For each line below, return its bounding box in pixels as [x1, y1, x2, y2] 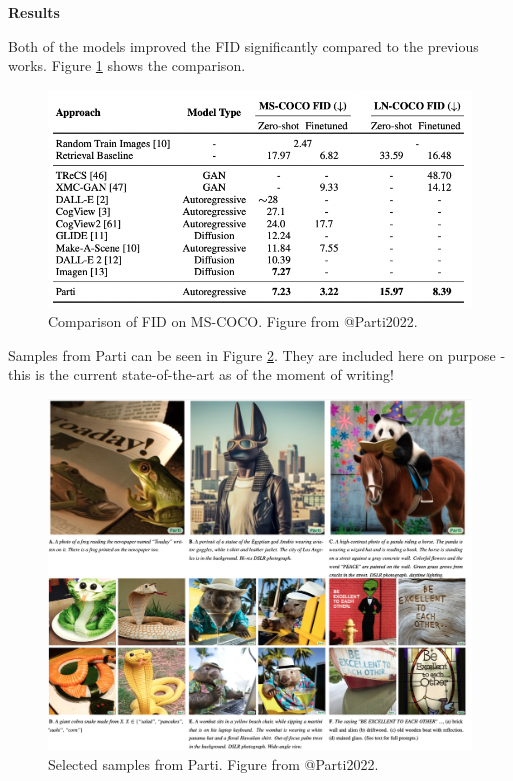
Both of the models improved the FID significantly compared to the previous [8, 35, 479, 56]
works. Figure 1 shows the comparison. [8, 55, 246, 76]
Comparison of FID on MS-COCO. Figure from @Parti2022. [48, 311, 418, 332]
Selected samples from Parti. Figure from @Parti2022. [48, 753, 379, 774]
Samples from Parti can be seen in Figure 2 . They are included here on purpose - [8, 344, 506, 365]
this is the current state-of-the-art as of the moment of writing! [8, 364, 394, 385]
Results [8, 2, 60, 22]
